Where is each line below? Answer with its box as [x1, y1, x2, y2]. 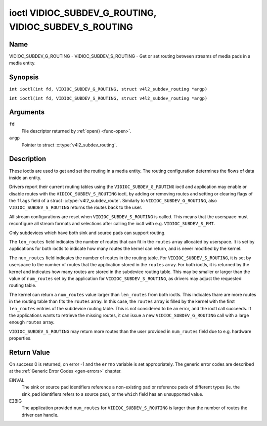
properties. [9, 335, 32, 341]
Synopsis [9, 73, 39, 82]
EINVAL [9, 377, 25, 383]
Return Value [9, 348, 50, 356]
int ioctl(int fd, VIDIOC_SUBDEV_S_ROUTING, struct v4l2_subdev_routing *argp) [9, 95, 208, 101]
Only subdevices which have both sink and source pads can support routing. [9, 230, 166, 236]
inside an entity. [9, 175, 42, 181]
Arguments [9, 108, 45, 116]
